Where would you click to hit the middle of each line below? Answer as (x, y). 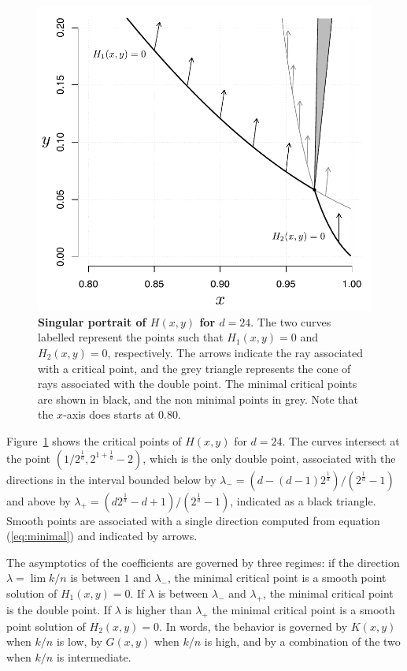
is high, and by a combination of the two (302, 641)
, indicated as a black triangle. (303, 500)
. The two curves (291, 321)
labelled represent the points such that (131, 337)
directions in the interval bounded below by (111, 479)
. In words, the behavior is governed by (253, 626)
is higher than (158, 609)
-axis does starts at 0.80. (122, 414)
